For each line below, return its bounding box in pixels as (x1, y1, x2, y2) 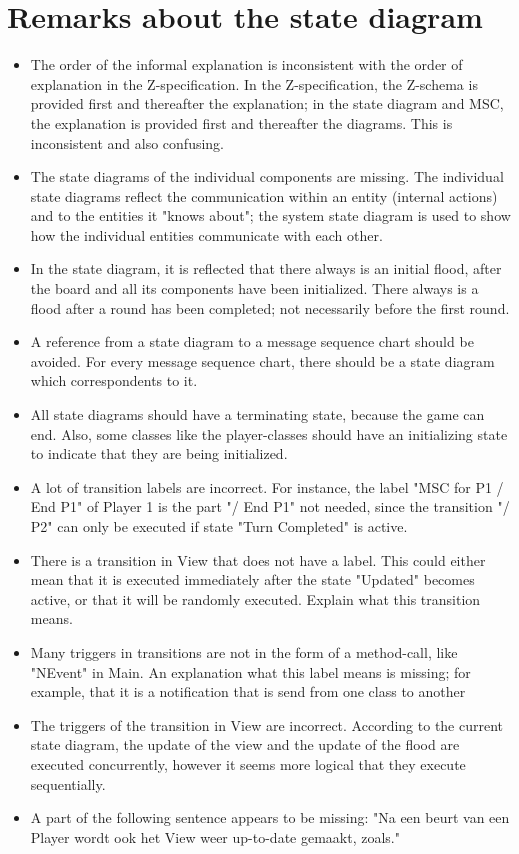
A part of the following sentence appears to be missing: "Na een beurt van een (30, 807, 510, 828)
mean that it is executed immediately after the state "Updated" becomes (30, 569, 475, 590)
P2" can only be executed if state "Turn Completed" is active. (30, 516, 408, 536)
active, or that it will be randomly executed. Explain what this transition (30, 588, 481, 609)
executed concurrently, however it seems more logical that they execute (30, 753, 466, 774)
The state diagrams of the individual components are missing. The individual (30, 166, 504, 187)
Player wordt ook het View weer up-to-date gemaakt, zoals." (30, 826, 400, 847)
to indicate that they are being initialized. (30, 443, 288, 464)
